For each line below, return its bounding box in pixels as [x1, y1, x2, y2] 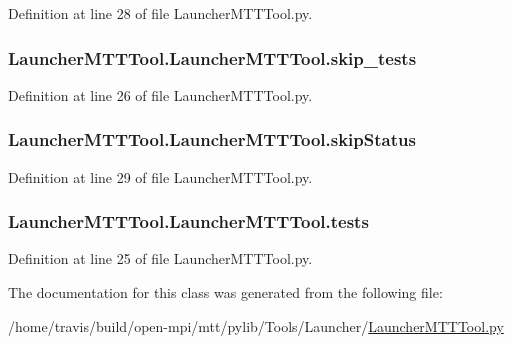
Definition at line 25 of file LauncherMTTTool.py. [8, 248, 313, 269]
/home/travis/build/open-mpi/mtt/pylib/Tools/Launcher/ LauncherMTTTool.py [8, 315, 504, 336]
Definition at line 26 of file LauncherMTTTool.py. [8, 84, 313, 105]
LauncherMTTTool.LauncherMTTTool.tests [8, 209, 369, 234]
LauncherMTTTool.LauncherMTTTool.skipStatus [8, 127, 416, 152]
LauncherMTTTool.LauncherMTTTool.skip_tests [8, 45, 417, 70]
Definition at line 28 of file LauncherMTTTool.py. [8, 3, 313, 23]
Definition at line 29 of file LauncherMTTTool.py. [8, 166, 313, 187]
